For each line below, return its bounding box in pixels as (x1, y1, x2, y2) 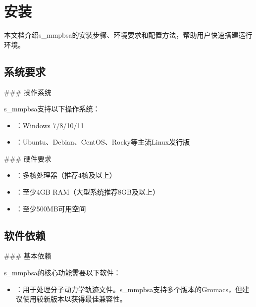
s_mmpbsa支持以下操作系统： (4, 103, 100, 114)
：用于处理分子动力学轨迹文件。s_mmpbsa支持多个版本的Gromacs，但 (15, 284, 243, 294)
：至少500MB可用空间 (15, 203, 86, 213)
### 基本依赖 (4, 251, 51, 261)
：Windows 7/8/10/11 (15, 120, 84, 130)
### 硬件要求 (4, 153, 51, 163)
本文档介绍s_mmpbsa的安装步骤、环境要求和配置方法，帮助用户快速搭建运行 (4, 30, 253, 40)
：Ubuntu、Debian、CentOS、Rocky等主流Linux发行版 (15, 137, 190, 147)
